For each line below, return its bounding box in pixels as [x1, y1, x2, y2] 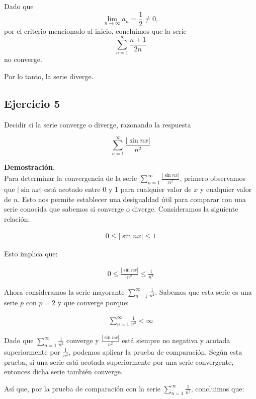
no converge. [4, 54, 42, 64]
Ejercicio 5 [4, 95, 60, 111]
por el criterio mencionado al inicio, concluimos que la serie [4, 25, 187, 36]
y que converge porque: [57, 297, 129, 308]
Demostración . [4, 162, 55, 172]
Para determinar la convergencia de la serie [4, 173, 137, 183]
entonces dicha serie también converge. [4, 366, 123, 377]
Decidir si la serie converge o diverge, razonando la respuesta [4, 119, 191, 129]
